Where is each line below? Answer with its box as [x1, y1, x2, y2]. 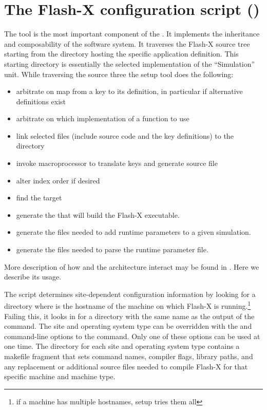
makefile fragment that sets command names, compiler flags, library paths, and [4, 351, 253, 362]
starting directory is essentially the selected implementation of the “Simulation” [4, 58, 255, 69]
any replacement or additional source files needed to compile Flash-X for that [4, 361, 248, 371]
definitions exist [16, 96, 66, 106]
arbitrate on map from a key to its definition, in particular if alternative [16, 86, 243, 97]
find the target [16, 192, 62, 203]
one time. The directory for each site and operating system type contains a [4, 341, 240, 351]
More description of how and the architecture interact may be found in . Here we [4, 261, 259, 272]
